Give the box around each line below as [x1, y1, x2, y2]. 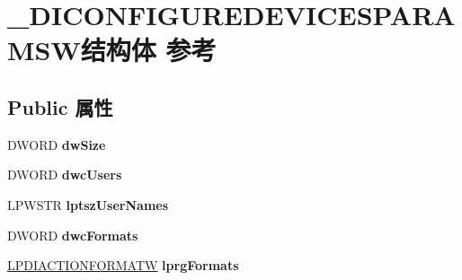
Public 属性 [7, 92, 113, 120]
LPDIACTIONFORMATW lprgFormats [7, 256, 239, 275]
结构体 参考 [80, 31, 217, 68]
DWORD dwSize [7, 135, 106, 153]
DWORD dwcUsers [7, 165, 122, 184]
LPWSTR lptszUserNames [7, 195, 169, 214]
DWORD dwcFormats [7, 225, 138, 244]
